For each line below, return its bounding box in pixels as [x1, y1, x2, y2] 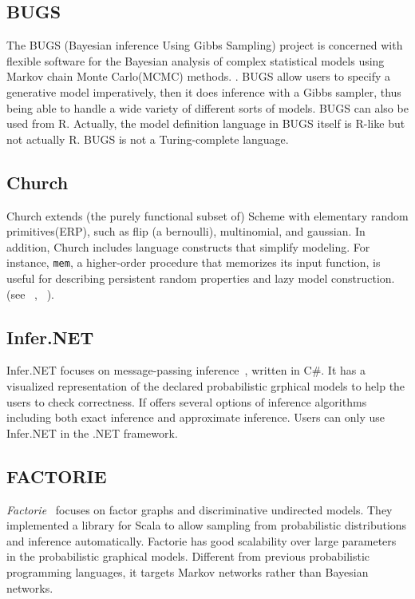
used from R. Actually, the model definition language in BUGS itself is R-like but [6, 115, 405, 132]
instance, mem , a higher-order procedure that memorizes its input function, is [6, 254, 381, 271]
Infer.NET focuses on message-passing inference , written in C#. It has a [6, 362, 366, 379]
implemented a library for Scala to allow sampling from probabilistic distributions [6, 517, 407, 534]
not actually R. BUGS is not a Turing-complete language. [6, 130, 289, 147]
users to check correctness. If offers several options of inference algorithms [6, 393, 367, 410]
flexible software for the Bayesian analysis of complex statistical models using [6, 52, 385, 69]
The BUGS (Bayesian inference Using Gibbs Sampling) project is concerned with [6, 37, 403, 54]
